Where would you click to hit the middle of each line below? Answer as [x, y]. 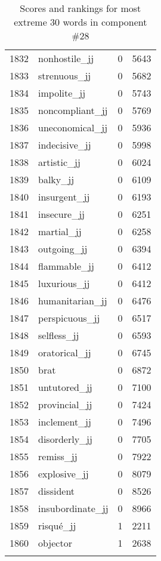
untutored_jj [65, 387]
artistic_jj [59, 162]
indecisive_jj [65, 145]
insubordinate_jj [73, 508]
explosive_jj [64, 474]
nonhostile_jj [66, 58]
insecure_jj [61, 214]
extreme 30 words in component [80, 22]
